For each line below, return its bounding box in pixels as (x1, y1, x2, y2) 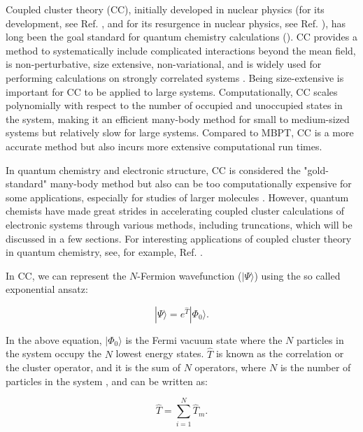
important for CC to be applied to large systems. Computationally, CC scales (6, 84, 338, 99)
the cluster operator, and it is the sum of (6, 360, 181, 375)
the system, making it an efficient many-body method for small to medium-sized (6, 111, 350, 126)
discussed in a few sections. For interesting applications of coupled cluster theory (6, 231, 352, 245)
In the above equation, (6, 332, 102, 347)
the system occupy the (6, 346, 102, 361)
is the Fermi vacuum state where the (125, 332, 283, 347)
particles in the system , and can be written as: (6, 373, 208, 388)
